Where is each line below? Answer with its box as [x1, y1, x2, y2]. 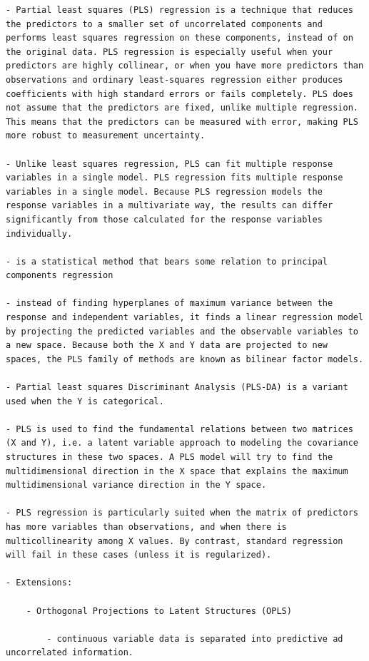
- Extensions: [6, 578, 73, 588]
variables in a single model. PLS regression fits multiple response [6, 173, 343, 183]
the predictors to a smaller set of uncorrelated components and [6, 19, 323, 29]
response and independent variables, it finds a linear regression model [6, 312, 364, 323]
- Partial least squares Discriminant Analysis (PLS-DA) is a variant [6, 382, 348, 393]
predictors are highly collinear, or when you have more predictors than [6, 61, 364, 71]
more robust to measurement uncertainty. [6, 130, 206, 141]
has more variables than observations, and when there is [6, 521, 287, 532]
